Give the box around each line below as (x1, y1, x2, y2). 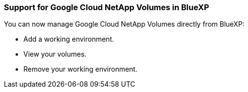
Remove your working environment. (23, 65, 137, 74)
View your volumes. (23, 50, 87, 59)
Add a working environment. (23, 35, 114, 44)
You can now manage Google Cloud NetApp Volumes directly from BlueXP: (4, 20, 245, 29)
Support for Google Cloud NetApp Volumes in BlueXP (4, 2, 210, 12)
